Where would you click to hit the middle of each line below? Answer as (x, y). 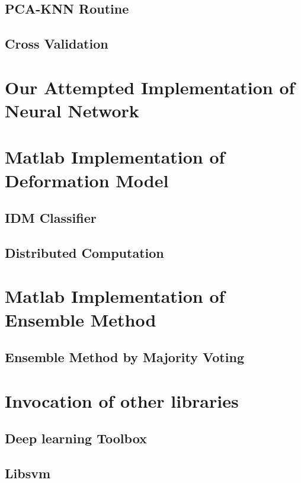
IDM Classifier (51, 218)
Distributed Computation (84, 252)
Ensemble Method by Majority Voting (124, 357)
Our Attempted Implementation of (150, 87)
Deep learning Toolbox (76, 438)
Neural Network (72, 110)
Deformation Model (87, 180)
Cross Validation (57, 44)
